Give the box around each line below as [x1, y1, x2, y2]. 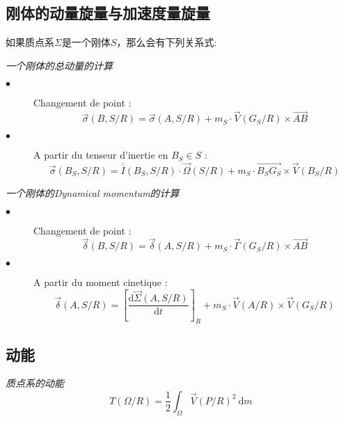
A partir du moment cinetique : [33, 275, 168, 289]
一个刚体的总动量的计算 [6, 58, 113, 72]
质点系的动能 [6, 376, 64, 390]
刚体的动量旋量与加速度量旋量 [6, 2, 210, 24]
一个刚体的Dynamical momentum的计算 [6, 186, 180, 200]
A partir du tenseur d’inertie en [33, 148, 168, 162]
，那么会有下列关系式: [116, 35, 217, 49]
